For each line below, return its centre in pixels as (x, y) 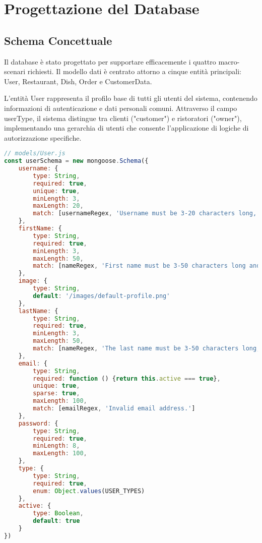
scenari (15, 71)
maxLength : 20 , (58, 206)
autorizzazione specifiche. (43, 137)
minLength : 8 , (56, 446)
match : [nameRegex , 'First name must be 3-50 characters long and (147, 266)
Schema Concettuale (58, 40)
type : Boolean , (58, 514)
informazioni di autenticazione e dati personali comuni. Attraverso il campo (121, 108)
